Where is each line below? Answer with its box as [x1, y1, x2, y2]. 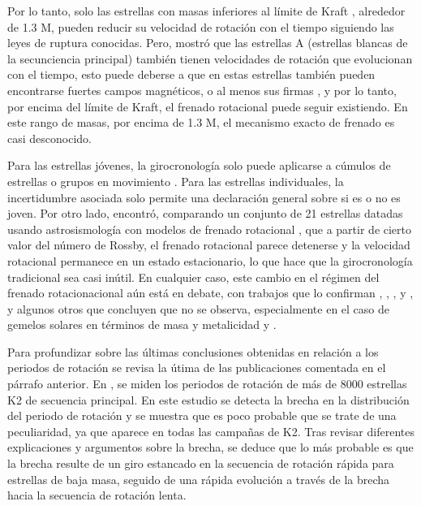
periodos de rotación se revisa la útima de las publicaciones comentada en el [7, 359, 386, 376]
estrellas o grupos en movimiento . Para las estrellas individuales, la [7, 172, 344, 189]
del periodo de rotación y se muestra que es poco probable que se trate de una [7, 407, 397, 424]
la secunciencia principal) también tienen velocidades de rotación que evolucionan [7, 50, 413, 67]
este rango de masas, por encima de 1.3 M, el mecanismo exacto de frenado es [7, 114, 395, 131]
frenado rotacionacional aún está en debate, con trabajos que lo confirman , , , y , [7, 284, 414, 301]
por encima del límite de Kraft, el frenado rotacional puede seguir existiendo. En [7, 97, 408, 115]
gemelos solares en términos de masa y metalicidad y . [7, 316, 277, 333]
